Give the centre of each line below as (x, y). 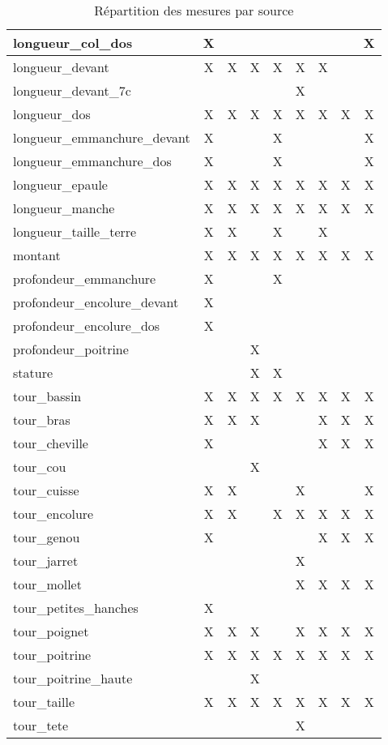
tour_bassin (47, 396)
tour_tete (41, 725)
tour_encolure (53, 514)
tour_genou (47, 537)
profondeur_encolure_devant (96, 302)
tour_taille (44, 702)
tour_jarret (46, 561)
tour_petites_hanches (76, 608)
